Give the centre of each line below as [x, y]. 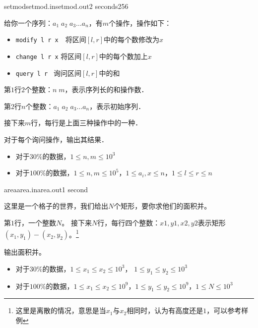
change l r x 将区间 [49, 56]
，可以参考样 [227, 310]
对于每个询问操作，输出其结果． [56, 139]
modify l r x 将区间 [51, 39]
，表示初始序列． [117, 106]
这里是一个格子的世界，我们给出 [56, 206]
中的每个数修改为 [132, 39]
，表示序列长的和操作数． [106, 89]
